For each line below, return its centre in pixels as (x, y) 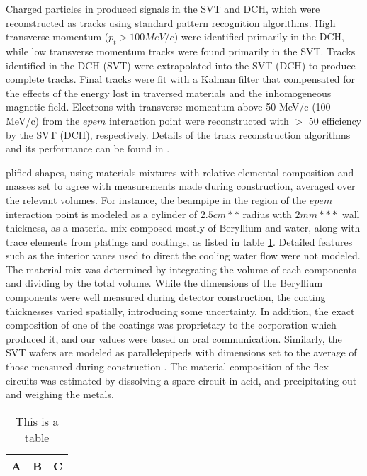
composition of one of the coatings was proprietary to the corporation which (171, 325)
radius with (267, 214)
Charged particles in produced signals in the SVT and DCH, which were (163, 8)
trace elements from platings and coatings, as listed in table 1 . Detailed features (179, 241)
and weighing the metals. (60, 394)
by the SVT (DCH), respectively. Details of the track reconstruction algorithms (178, 134)
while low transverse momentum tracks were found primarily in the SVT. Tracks (181, 51)
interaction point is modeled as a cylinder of (102, 214)
